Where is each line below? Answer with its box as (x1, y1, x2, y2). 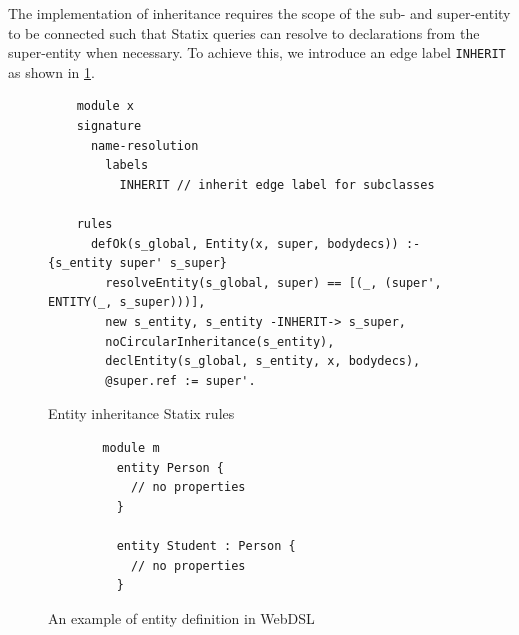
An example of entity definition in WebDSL (48, 607, 315, 628)
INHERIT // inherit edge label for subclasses (119, 177, 435, 192)
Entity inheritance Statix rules (48, 403, 235, 424)
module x (76, 99, 134, 114)
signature (76, 119, 142, 134)
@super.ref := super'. (105, 373, 256, 388)
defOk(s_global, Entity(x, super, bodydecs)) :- (90, 236, 421, 251)
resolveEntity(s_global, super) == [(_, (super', (105, 275, 442, 290)
